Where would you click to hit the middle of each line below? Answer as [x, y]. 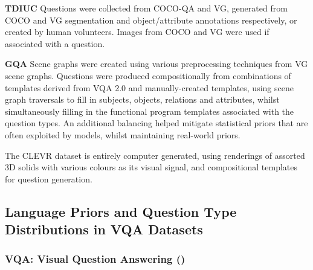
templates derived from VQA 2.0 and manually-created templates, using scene [149, 87]
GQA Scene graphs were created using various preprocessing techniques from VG [156, 64]
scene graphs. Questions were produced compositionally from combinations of [148, 75]
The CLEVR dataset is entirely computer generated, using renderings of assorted [155, 155]
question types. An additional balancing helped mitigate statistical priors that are [156, 123]
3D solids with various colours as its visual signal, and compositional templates [151, 167]
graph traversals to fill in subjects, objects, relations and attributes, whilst [142, 99]
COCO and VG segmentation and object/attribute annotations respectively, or [151, 20]
